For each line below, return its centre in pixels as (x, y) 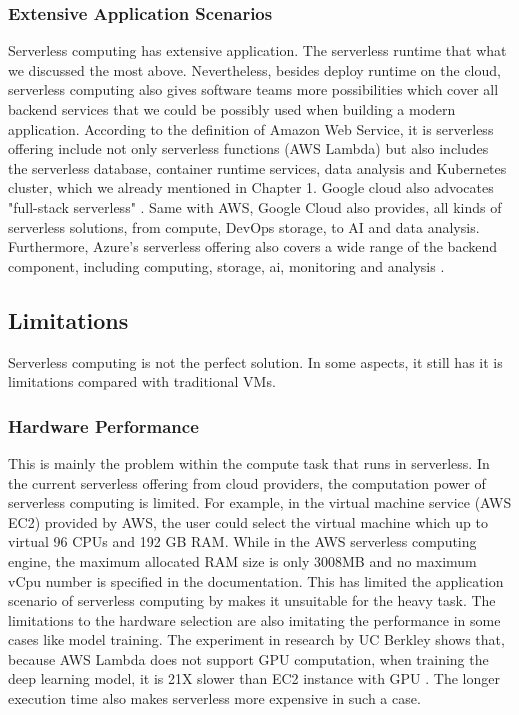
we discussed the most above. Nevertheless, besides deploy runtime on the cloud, (254, 69)
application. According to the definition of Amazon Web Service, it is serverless (251, 128)
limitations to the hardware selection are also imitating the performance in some (254, 619)
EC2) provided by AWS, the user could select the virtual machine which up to (248, 521)
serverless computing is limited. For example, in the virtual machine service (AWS (260, 502)
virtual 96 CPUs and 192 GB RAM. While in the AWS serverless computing (242, 541)
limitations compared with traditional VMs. (142, 381)
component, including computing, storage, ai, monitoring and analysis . (226, 265)
